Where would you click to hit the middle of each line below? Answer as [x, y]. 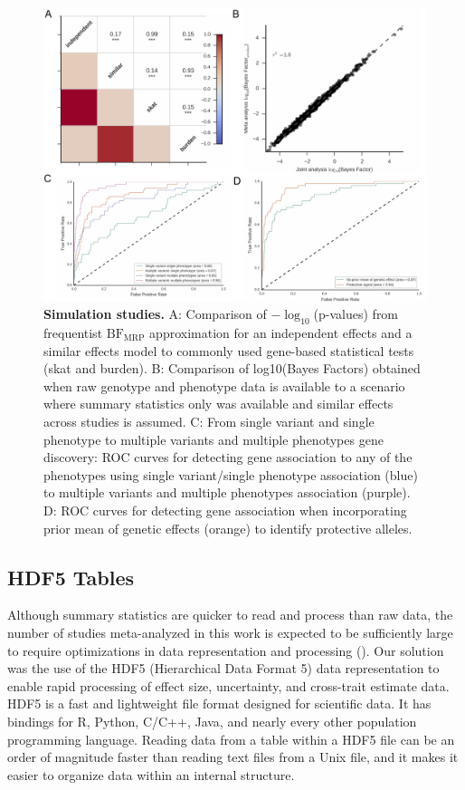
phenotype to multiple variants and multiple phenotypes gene [214, 439]
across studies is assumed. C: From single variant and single [209, 421]
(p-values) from [356, 314]
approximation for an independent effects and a [281, 333]
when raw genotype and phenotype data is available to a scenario [224, 385]
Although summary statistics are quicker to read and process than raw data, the [230, 615]
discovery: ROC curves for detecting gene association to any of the [228, 457]
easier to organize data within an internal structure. [151, 774]
